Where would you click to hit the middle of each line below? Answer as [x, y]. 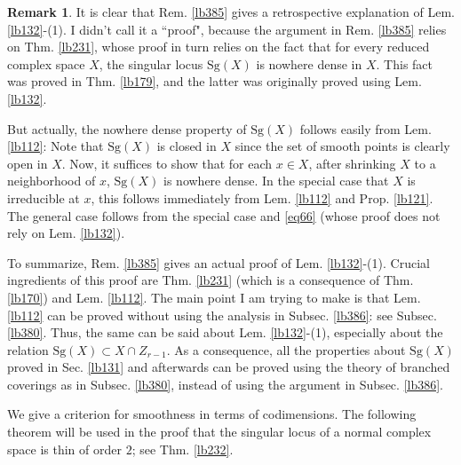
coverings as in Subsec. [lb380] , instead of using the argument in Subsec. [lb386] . [225, 384]
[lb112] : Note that [56, 146]
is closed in [187, 146]
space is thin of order [64, 449]
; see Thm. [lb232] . [183, 449]
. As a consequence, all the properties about [286, 349]
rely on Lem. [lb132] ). [66, 233]
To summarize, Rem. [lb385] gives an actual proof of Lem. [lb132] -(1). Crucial [219, 262]
